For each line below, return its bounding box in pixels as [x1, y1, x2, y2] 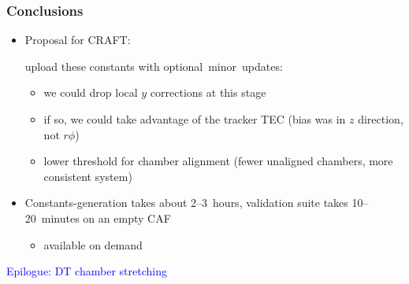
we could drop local [43, 84, 138, 101]
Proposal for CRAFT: [24, 31, 131, 48]
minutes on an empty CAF [41, 209, 171, 226]
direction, [358, 111, 403, 127]
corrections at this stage [150, 84, 266, 101]
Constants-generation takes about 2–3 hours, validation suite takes [24, 194, 348, 211]
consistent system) [43, 168, 132, 184]
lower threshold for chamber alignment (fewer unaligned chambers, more [43, 153, 393, 169]
